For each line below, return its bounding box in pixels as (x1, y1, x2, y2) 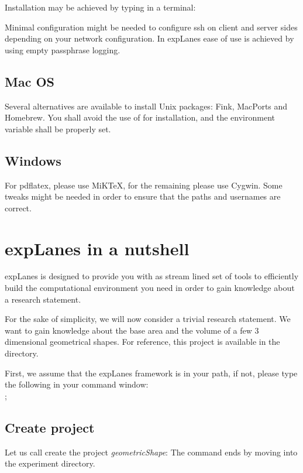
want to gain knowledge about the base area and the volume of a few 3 (5, 324, 259, 336)
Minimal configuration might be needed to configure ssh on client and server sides (5, 20, 298, 33)
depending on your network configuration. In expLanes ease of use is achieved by (5, 32, 294, 44)
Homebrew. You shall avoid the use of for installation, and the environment (5, 111, 275, 124)
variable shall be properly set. (5, 122, 111, 135)
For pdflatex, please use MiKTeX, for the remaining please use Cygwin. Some (5, 179, 283, 191)
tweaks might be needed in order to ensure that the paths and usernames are (5, 190, 281, 203)
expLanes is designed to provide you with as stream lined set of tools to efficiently (5, 270, 299, 282)
